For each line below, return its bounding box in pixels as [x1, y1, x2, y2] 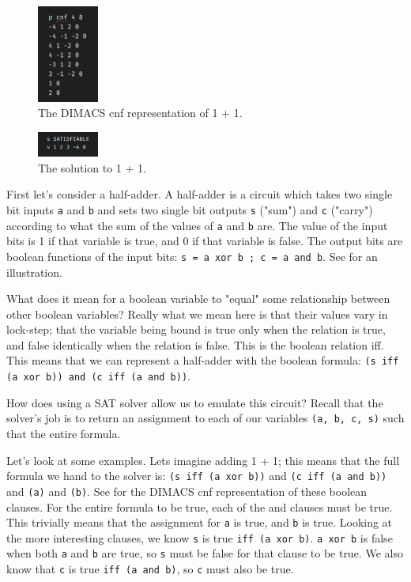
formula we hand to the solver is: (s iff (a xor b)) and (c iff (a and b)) [6, 467, 387, 484]
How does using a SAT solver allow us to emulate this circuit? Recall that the [6, 394, 383, 410]
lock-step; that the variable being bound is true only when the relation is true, [6, 321, 386, 338]
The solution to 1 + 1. [38, 159, 146, 176]
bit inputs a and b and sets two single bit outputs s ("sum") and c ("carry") [6, 201, 373, 217]
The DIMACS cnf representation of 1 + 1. [38, 104, 243, 121]
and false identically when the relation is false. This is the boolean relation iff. [6, 336, 384, 353]
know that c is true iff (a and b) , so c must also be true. [6, 561, 294, 577]
